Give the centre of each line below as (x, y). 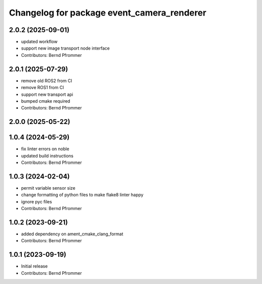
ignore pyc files (37, 201)
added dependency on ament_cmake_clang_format (72, 234)
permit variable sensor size (48, 188)
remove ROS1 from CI (42, 88)
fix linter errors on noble (45, 149)
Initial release (34, 266)
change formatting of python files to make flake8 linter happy (82, 195)
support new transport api (47, 94)
